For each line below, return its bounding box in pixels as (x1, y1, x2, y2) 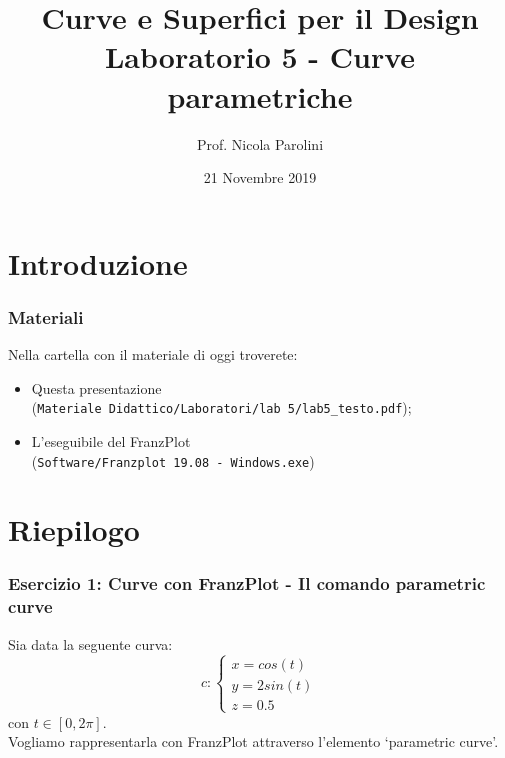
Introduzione (8, 242, 188, 283)
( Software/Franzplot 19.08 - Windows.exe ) (31, 450, 315, 471)
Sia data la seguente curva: (8, 633, 173, 654)
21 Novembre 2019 (203, 167, 317, 188)
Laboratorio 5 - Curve (104, 36, 416, 77)
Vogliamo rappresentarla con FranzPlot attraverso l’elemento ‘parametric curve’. (8, 731, 499, 752)
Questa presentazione (31, 377, 162, 398)
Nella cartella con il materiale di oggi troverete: (8, 344, 298, 365)
